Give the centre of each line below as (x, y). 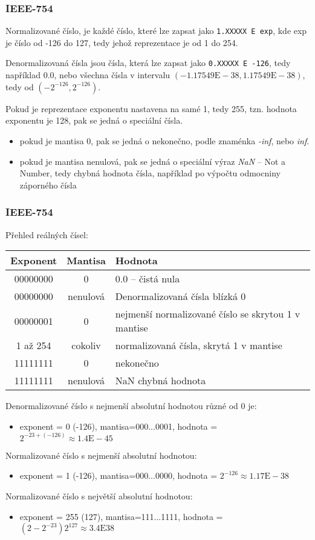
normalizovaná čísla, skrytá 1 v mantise (199, 345)
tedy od (20, 86)
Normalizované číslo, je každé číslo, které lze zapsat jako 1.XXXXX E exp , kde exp (156, 31)
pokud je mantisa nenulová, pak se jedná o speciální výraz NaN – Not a (153, 161)
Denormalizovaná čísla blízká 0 (180, 296)
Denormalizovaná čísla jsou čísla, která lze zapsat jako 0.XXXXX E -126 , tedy (148, 63)
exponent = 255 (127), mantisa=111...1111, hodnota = (121, 516)
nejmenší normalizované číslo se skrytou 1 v (208, 314)
